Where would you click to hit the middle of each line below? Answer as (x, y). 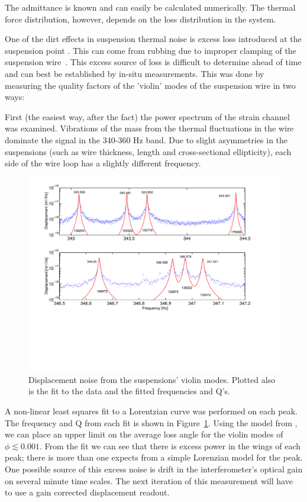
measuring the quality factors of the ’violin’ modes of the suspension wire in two (150, 85)
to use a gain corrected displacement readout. (87, 492)
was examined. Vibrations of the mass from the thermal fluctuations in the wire (149, 128)
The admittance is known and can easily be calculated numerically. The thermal (150, 7)
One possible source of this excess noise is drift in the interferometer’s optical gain (154, 469)
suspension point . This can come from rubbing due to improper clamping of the (151, 50)
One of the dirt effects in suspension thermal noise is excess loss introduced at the (153, 39)
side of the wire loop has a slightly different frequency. (103, 163)
